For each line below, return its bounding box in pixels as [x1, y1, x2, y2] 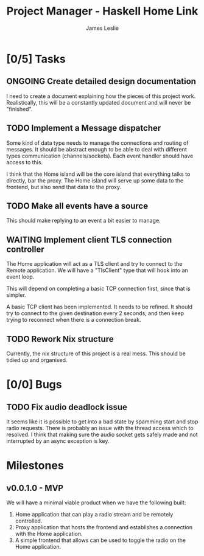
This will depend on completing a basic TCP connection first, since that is [6, 285, 191, 293]
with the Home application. [15, 530, 83, 537]
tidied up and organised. [6, 356, 68, 363]
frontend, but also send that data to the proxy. [6, 183, 122, 190]
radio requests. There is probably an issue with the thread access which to [6, 425, 194, 431]
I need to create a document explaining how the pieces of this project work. [6, 92, 196, 100]
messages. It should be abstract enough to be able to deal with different [6, 145, 187, 153]
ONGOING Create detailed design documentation [6, 76, 197, 86]
